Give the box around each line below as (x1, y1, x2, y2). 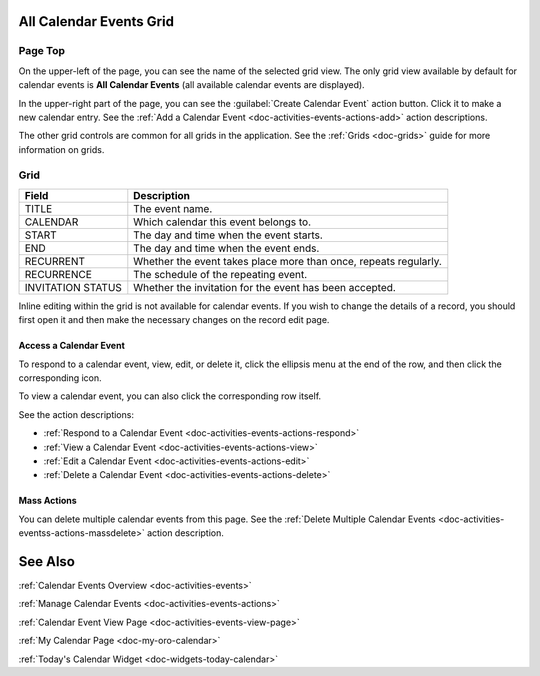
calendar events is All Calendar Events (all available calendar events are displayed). (18, 79, 365, 91)
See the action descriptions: (18, 408, 135, 420)
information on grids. (18, 143, 105, 155)
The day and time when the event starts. (133, 228, 324, 242)
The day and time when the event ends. (133, 241, 320, 255)
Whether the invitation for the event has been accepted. (133, 280, 397, 294)
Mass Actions (18, 495, 77, 507)
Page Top (18, 44, 65, 58)
